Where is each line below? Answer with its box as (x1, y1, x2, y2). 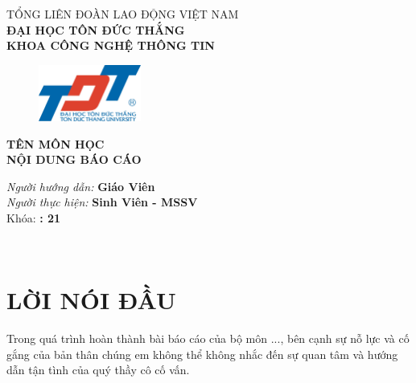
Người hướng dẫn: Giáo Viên (6, 177, 155, 194)
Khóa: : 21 (6, 209, 61, 226)
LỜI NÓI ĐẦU (6, 283, 176, 316)
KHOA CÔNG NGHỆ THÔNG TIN (6, 37, 215, 54)
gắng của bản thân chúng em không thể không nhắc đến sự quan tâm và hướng (6, 345, 398, 362)
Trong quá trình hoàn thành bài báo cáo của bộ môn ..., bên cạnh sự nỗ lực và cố (6, 330, 410, 347)
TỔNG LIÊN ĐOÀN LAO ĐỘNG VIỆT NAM (6, 6, 239, 22)
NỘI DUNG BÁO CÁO (6, 151, 142, 168)
